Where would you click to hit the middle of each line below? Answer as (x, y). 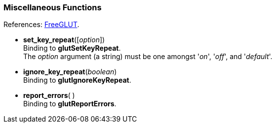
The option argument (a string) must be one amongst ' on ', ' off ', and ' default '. (148, 57)
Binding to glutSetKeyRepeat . (72, 48)
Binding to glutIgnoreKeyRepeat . (77, 80)
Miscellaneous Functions (53, 7)
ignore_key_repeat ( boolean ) (70, 72)
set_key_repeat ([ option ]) (64, 40)
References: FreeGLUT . (41, 25)
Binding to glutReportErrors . (70, 104)
